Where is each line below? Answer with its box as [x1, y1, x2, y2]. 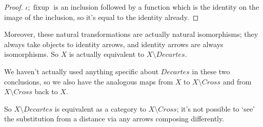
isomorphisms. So [4, 49, 59, 59]
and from [222, 76, 252, 87]
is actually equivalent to [69, 49, 145, 59]
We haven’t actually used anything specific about [4, 66, 159, 76]
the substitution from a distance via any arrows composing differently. [4, 113, 225, 124]
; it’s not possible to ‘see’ [176, 103, 255, 114]
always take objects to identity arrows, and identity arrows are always [4, 38, 224, 49]
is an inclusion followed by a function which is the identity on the [53, 2, 259, 12]
